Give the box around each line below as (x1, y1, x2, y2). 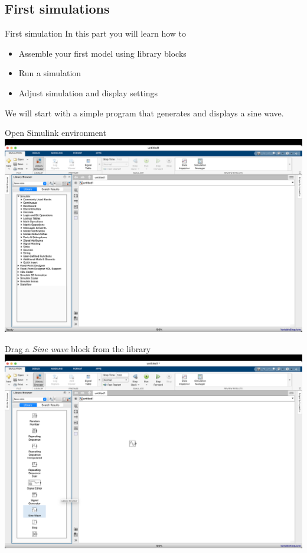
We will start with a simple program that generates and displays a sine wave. (5, 106, 284, 119)
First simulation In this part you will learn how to (5, 27, 187, 40)
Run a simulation (18, 67, 81, 79)
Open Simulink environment (5, 126, 106, 139)
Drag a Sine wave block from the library (5, 342, 151, 354)
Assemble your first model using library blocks (18, 47, 187, 59)
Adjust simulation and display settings (18, 86, 158, 99)
